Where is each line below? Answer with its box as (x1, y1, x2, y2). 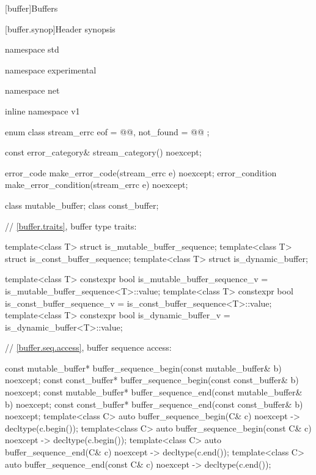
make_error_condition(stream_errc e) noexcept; (5, 178, 188, 191)
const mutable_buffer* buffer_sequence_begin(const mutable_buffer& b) (5, 361, 282, 374)
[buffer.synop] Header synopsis (5, 22, 116, 35)
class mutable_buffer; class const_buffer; (5, 198, 159, 211)
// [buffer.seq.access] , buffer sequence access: (5, 341, 172, 354)
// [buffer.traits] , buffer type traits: (5, 219, 137, 232)
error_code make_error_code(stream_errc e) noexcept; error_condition (5, 166, 277, 179)
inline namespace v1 (5, 104, 80, 117)
